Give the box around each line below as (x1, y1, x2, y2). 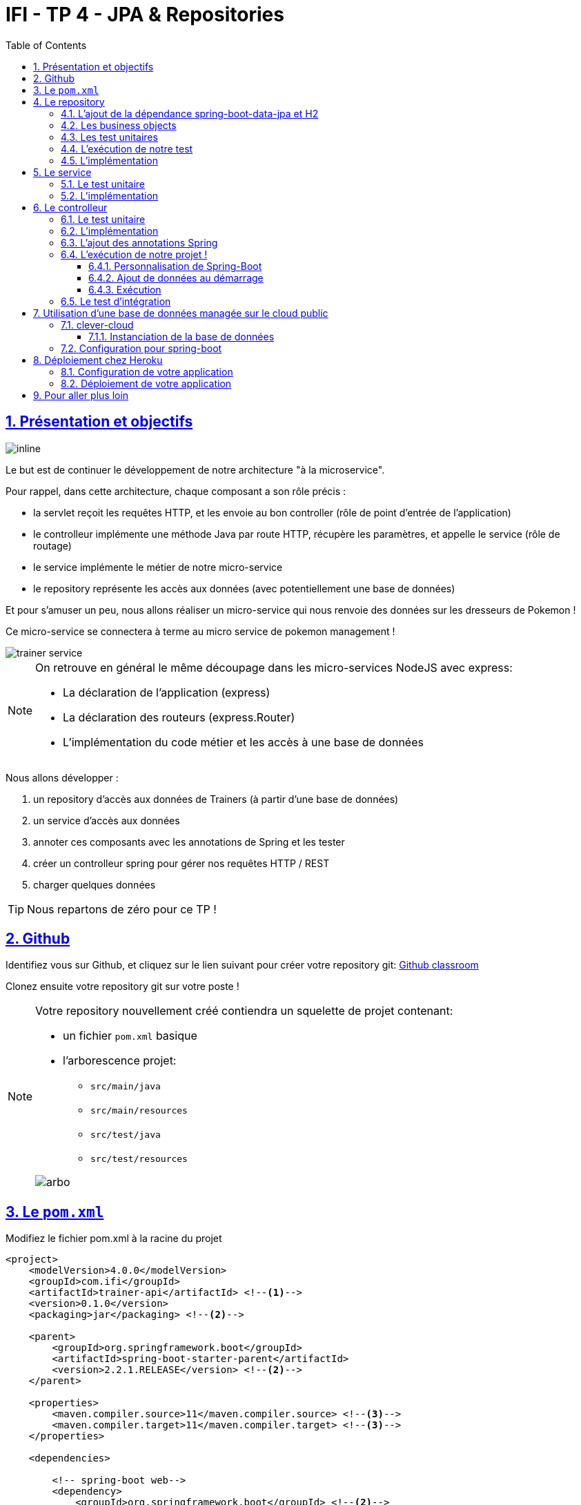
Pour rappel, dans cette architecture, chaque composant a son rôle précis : (6, 485, 346, 497)
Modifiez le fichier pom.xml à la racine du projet (6, 1232, 222, 1245)
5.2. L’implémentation (61, 189, 159, 202)
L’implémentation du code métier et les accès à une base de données (63, 735, 424, 749)
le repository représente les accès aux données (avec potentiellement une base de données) (33, 582, 455, 594)
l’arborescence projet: (63, 1053, 177, 1068)
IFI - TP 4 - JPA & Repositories (6, 3, 284, 26)
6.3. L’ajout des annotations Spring (61, 236, 218, 249)
